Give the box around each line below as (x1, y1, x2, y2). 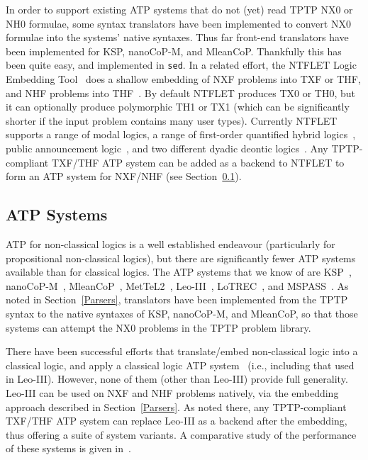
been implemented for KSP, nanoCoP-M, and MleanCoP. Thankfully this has (6, 43, 342, 58)
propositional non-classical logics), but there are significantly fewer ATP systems (6, 250, 356, 265)
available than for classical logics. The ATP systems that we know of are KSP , (6, 264, 352, 279)
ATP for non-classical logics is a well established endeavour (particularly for (6, 236, 335, 251)
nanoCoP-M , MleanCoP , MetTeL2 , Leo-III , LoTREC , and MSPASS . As (6, 278, 349, 293)
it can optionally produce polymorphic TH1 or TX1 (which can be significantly (6, 99, 350, 114)
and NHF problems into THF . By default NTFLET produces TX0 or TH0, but (6, 85, 356, 100)
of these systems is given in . (6, 441, 131, 456)
